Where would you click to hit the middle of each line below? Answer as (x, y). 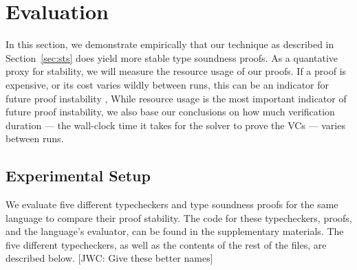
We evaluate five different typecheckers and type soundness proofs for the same (172, 204)
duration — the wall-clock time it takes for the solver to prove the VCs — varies (175, 125)
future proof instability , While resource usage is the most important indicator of (176, 98)
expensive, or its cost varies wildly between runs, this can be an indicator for (167, 84)
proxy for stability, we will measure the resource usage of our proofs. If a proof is (176, 71)
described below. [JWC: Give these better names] (109, 258)
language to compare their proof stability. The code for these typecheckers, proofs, (179, 217)
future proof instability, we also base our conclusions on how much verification (170, 112)
